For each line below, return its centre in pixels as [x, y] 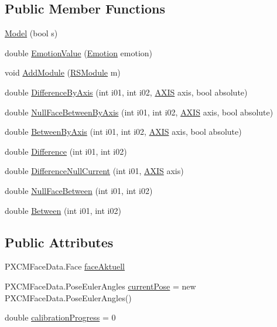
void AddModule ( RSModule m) [63, 72]
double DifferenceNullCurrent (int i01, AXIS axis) [94, 171]
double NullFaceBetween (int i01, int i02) [79, 190]
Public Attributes [59, 242]
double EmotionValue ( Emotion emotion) [79, 52]
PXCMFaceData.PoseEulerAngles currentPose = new [100, 286]
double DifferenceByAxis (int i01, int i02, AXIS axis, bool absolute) [126, 92]
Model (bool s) [31, 33]
